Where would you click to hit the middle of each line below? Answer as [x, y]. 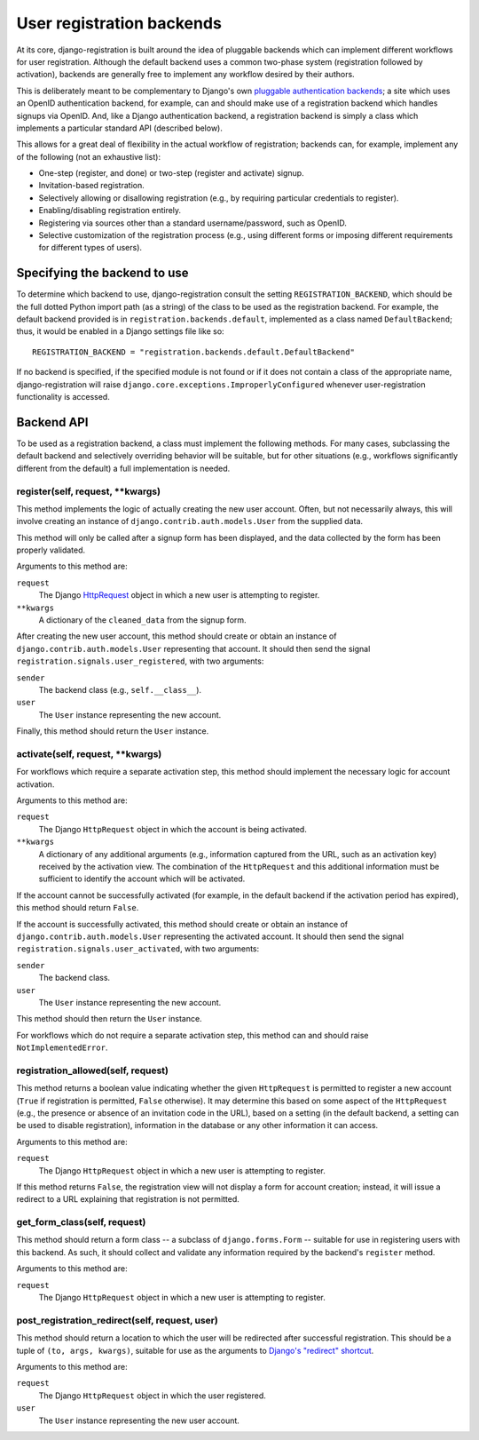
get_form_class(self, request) [81, 1222]
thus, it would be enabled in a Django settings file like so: [121, 331]
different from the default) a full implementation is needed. [123, 468]
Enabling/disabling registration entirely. [110, 211]
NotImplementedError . [62, 1047]
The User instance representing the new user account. [139, 1420]
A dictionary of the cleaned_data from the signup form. [143, 620]
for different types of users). [90, 248]
